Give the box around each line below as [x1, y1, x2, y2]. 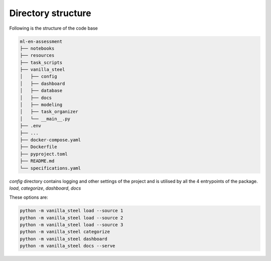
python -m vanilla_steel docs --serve [20, 243, 115, 249]
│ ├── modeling [20, 102, 63, 108]
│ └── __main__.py [20, 116, 70, 122]
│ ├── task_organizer [20, 109, 79, 115]
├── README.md [20, 158, 55, 164]
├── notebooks [20, 45, 55, 51]
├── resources [20, 53, 55, 58]
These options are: [9, 194, 48, 201]
